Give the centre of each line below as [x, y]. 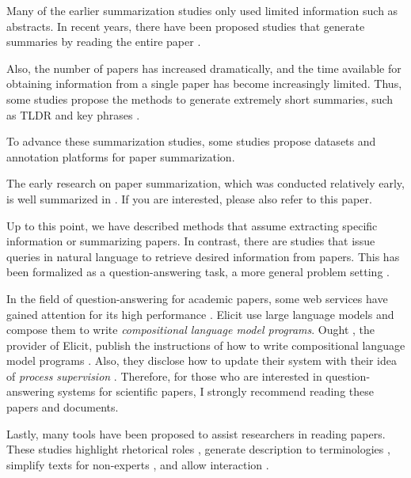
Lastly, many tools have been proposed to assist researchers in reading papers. [196, 433]
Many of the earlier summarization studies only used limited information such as [202, 10]
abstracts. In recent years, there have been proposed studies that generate [186, 26]
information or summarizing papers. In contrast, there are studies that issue [191, 241]
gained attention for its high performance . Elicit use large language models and [200, 314]
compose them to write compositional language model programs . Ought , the [190, 330]
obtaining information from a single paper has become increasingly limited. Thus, [204, 83]
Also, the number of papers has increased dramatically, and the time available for [204, 68]
